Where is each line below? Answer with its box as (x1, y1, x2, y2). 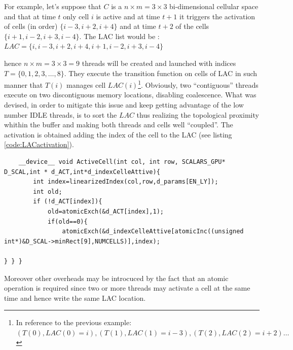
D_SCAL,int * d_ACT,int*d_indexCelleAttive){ (4, 168, 160, 176)
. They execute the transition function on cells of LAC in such (64, 67, 258, 78)
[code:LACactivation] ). (4, 139, 74, 150)
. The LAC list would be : (79, 30, 160, 41)
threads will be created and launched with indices (82, 57, 236, 68)
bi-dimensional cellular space (169, 1, 259, 11)
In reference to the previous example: (16, 317, 132, 328)
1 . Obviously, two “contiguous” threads (138, 78, 259, 90)
